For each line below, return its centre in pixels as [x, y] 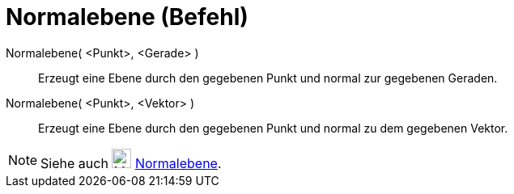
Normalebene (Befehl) [127, 17]
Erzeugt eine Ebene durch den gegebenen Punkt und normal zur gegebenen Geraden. [268, 78]
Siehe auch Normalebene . [131, 163]
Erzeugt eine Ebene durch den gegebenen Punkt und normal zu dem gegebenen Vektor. [273, 128]
